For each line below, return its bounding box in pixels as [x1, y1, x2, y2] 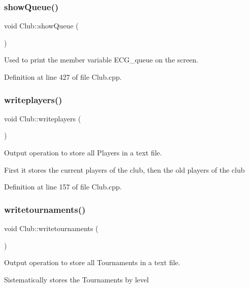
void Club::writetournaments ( [4, 223, 98, 233]
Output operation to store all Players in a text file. [4, 147, 162, 157]
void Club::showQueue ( [4, 20, 79, 31]
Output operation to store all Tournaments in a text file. [4, 257, 181, 268]
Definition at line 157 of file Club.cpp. [4, 181, 122, 192]
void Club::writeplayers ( [4, 113, 81, 123]
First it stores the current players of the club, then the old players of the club [4, 164, 245, 175]
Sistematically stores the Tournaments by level [4, 274, 149, 284]
